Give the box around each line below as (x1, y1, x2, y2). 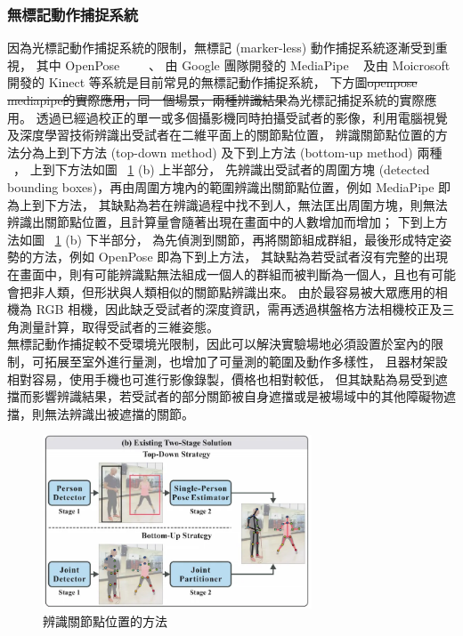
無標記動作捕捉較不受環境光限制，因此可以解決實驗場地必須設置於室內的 (7, 334, 431, 353)
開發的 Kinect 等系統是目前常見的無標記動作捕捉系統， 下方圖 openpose (7, 73, 418, 92)
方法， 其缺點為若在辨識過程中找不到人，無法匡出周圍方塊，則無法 (56, 195, 448, 213)
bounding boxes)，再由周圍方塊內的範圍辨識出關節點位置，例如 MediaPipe (7, 177, 435, 196)
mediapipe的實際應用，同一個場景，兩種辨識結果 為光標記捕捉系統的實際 (7, 91, 425, 109)
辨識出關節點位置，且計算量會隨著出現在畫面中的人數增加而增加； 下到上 (7, 213, 435, 231)
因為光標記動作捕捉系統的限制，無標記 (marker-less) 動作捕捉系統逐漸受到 (7, 38, 435, 57)
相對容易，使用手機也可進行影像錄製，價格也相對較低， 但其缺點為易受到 (7, 369, 435, 388)
